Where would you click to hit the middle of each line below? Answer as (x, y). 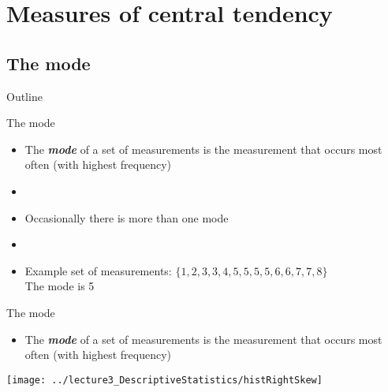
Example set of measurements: (98, 270)
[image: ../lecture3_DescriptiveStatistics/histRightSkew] (164, 380)
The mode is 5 (60, 286)
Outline (24, 96)
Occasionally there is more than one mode (127, 217)
